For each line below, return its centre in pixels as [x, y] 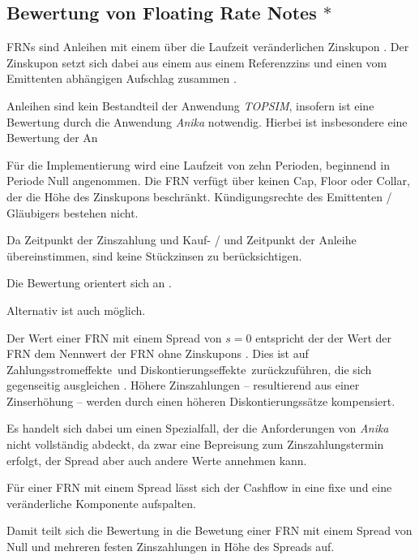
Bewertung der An [52, 138]
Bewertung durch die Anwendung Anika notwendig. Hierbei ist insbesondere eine [207, 121]
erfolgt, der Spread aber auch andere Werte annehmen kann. [157, 460]
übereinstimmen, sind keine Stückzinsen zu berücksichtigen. [154, 255]
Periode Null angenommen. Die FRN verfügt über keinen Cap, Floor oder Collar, [208, 181]
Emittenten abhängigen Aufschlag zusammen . [122, 78]
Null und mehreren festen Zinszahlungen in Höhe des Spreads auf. [171, 547]
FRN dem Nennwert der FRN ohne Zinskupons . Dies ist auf [158, 353]
